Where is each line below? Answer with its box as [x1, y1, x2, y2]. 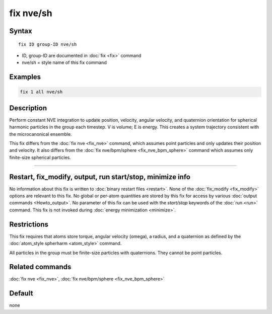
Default [9, 289, 33, 298]
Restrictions [9, 220, 49, 228]
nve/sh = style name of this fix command [22, 59, 107, 65]
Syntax [9, 27, 32, 35]
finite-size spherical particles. [9, 154, 72, 161]
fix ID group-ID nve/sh [18, 41, 77, 47]
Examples [9, 73, 41, 82]
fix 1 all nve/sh [20, 89, 63, 95]
